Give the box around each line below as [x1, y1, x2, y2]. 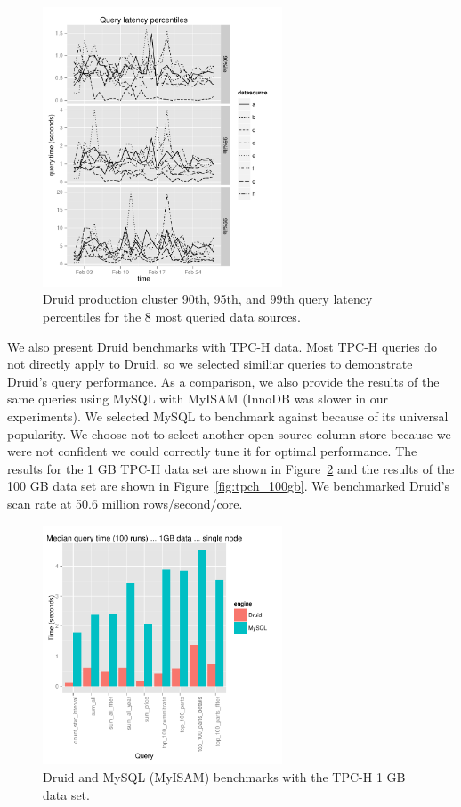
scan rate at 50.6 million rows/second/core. [7, 493, 243, 512]
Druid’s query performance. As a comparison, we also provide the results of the [7, 371, 440, 390]
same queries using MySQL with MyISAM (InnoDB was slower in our [7, 389, 389, 408]
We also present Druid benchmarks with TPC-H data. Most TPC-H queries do [7, 337, 437, 355]
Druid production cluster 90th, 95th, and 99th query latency [43, 289, 373, 308]
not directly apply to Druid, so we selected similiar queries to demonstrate [7, 355, 413, 373]
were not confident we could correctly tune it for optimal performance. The [7, 442, 417, 461]
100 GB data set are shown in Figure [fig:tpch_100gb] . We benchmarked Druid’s [7, 477, 449, 495]
